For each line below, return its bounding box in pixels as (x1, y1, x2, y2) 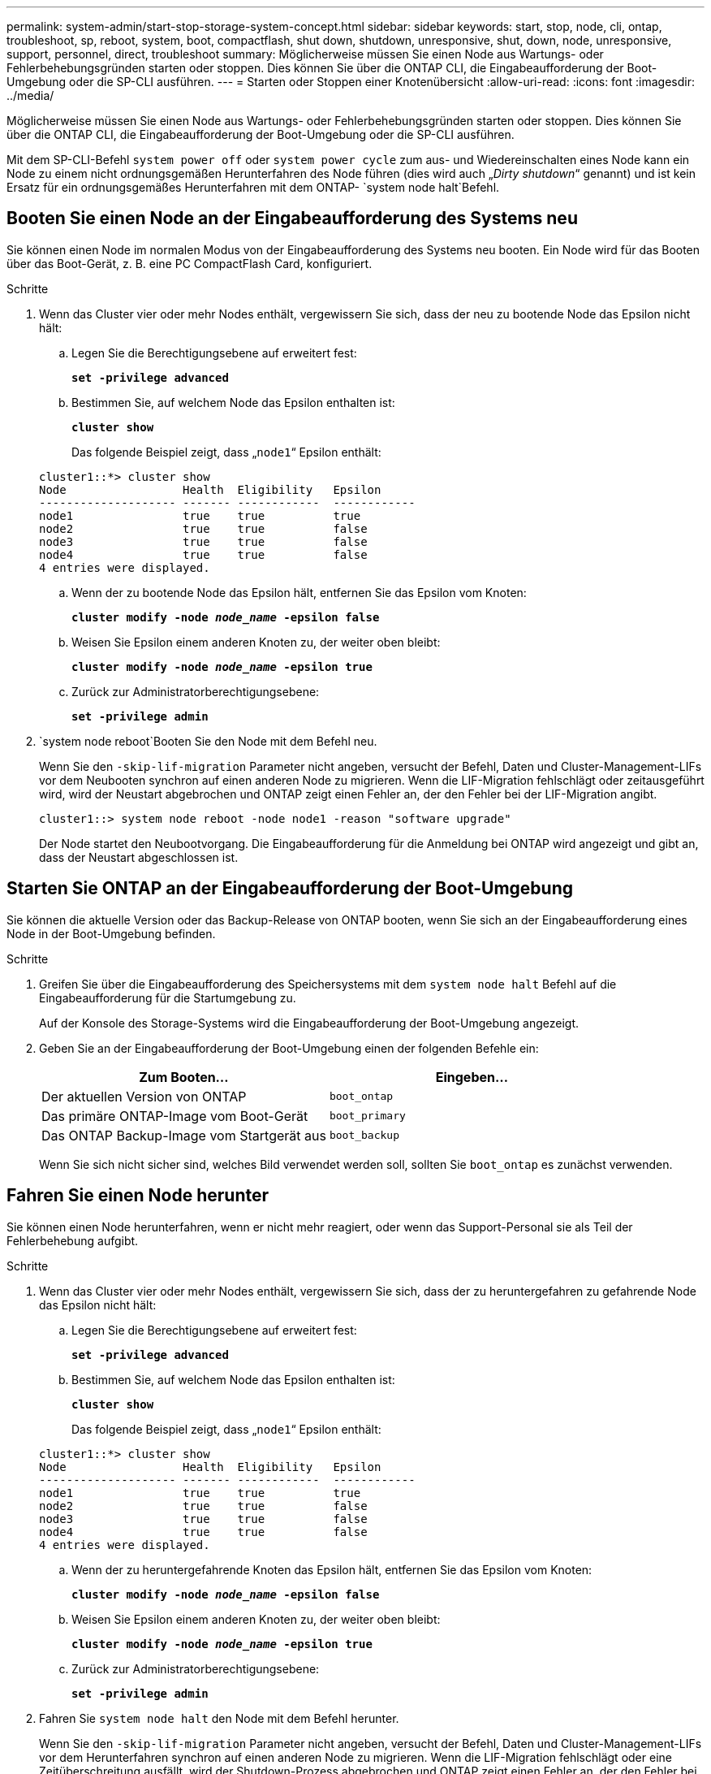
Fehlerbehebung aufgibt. (6, 1233, 139, 1248)
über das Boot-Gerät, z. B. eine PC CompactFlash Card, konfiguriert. (6, 256, 373, 270)
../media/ (6, 89, 54, 102)
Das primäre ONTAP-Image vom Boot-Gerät (41, 1107, 308, 1124)
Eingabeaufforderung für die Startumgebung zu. (39, 990, 296, 1005)
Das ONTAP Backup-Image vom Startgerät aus (41, 1127, 326, 1144)
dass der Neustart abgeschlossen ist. (39, 850, 239, 864)
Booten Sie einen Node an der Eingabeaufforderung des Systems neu (6, 208, 578, 229)
